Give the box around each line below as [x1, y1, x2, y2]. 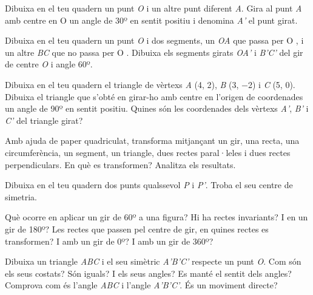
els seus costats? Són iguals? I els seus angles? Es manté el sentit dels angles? [5, 266, 292, 279]
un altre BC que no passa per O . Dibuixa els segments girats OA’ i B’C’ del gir [5, 46, 303, 58]
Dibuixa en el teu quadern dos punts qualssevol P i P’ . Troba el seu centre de [5, 178, 293, 191]
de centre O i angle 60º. [5, 58, 93, 70]
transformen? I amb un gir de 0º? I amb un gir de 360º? [5, 234, 214, 247]
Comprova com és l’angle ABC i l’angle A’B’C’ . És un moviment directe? [5, 279, 278, 291]
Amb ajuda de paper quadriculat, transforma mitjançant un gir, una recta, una [5, 134, 300, 147]
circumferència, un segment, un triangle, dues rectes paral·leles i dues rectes [5, 146, 291, 158]
